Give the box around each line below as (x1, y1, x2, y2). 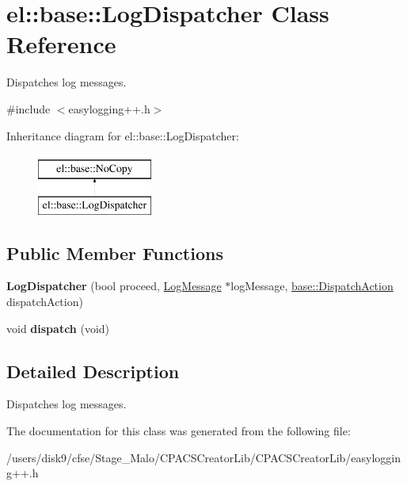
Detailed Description (6, 358, 180, 383)
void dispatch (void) (6, 320, 110, 336)
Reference (6, 28, 116, 60)
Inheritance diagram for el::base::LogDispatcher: (6, 127, 239, 144)
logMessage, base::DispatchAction (230, 277, 394, 294)
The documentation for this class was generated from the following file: (6, 423, 351, 439)
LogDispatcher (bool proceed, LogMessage (6, 277, 222, 294)
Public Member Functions (6, 240, 223, 265)
